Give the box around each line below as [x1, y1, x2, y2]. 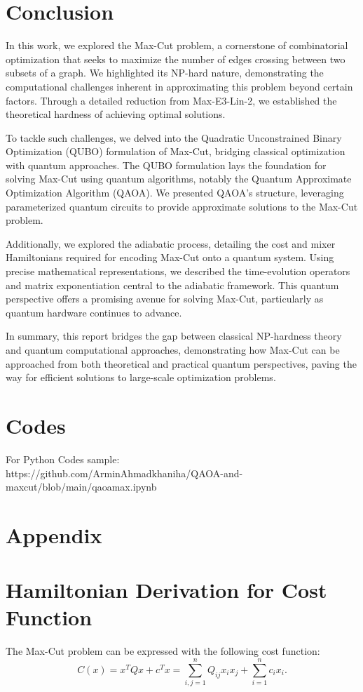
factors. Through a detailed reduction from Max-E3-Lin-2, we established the [6, 93, 337, 107]
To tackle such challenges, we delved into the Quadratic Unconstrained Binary [6, 130, 342, 145]
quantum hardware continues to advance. [6, 305, 182, 319]
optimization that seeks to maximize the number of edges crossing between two [6, 51, 345, 66]
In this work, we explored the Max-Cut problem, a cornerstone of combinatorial [6, 38, 348, 53]
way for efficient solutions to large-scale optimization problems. [6, 370, 276, 385]
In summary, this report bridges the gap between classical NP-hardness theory [6, 328, 342, 343]
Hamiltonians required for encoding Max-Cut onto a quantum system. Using [6, 250, 334, 265]
